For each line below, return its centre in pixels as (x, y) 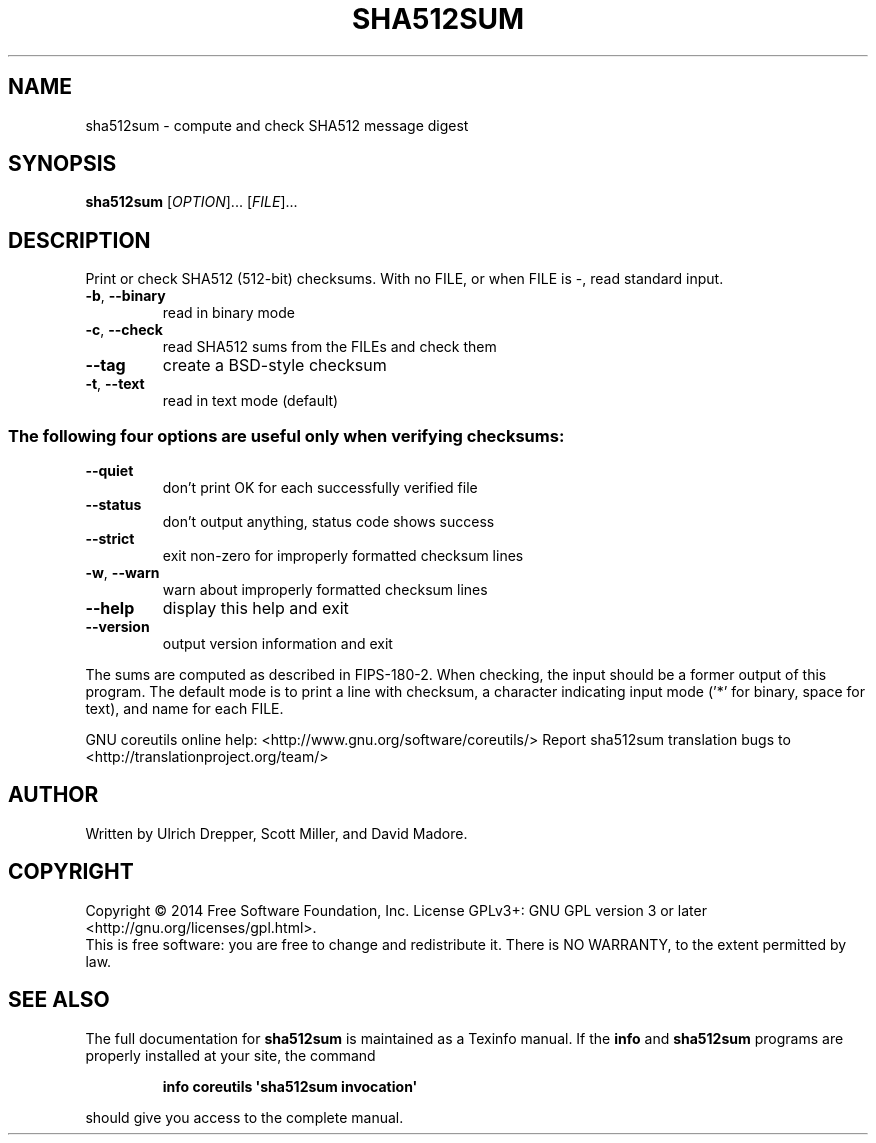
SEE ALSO (59, 1000)
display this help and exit (255, 608)
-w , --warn (122, 573)
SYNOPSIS (62, 164)
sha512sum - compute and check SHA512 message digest (277, 125)
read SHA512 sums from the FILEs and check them (329, 347)
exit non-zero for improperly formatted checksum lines (343, 556)
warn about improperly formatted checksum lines (325, 590)
